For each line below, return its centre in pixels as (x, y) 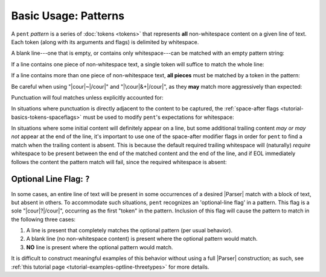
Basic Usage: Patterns (68, 16)
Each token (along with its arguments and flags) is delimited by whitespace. (105, 42)
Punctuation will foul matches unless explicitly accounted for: (87, 97)
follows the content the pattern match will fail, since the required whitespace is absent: (119, 162)
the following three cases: (43, 219)
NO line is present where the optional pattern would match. (100, 247)
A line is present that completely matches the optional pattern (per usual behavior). (129, 231)
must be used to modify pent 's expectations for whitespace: (158, 117)
